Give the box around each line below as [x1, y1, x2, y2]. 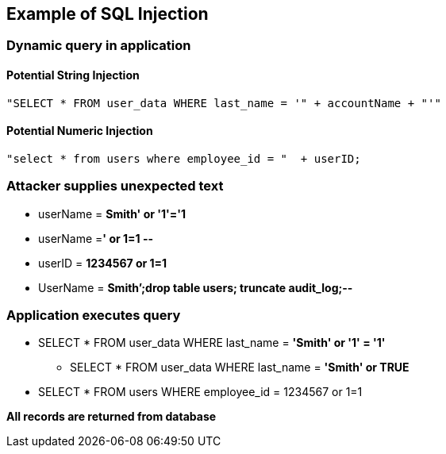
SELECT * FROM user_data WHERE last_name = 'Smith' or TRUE [70, 360, 409, 375]
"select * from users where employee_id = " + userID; [6, 152, 361, 165]
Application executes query [6, 306, 181, 323]
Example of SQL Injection [6, 4, 209, 24]
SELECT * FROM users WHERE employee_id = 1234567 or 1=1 [38, 385, 363, 399]
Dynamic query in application [6, 37, 191, 54]
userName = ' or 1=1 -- [38, 231, 154, 245]
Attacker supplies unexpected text [6, 178, 224, 194]
